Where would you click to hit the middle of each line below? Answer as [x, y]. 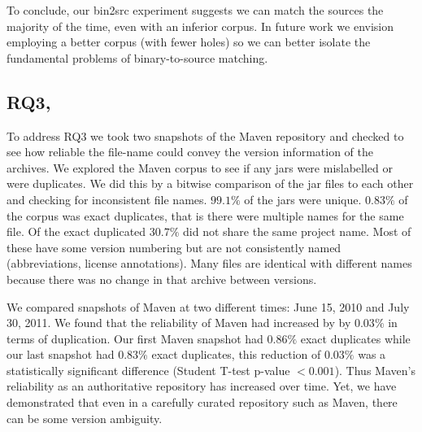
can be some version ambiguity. [85, 418]
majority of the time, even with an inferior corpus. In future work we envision [200, 26]
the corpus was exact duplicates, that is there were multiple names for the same [205, 215]
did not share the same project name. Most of [297, 231]
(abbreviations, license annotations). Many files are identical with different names [209, 263]
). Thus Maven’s [375, 370]
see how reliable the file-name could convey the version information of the [190, 152]
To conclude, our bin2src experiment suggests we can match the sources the [195, 10]
